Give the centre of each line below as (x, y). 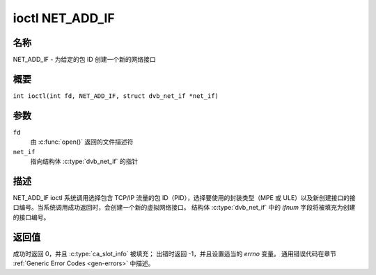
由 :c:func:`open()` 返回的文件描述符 (82, 142)
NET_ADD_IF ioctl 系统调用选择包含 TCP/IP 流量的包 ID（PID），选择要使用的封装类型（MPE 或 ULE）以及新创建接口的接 (185, 197)
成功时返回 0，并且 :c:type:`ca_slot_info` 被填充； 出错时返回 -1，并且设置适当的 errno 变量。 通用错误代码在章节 (175, 253)
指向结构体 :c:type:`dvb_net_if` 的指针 (84, 161)
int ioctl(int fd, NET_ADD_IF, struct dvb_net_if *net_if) (116, 96)
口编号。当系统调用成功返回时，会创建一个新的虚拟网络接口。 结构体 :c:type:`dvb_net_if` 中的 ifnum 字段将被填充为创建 (184, 208)
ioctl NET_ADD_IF (64, 18)
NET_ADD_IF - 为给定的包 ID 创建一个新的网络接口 (84, 60)
